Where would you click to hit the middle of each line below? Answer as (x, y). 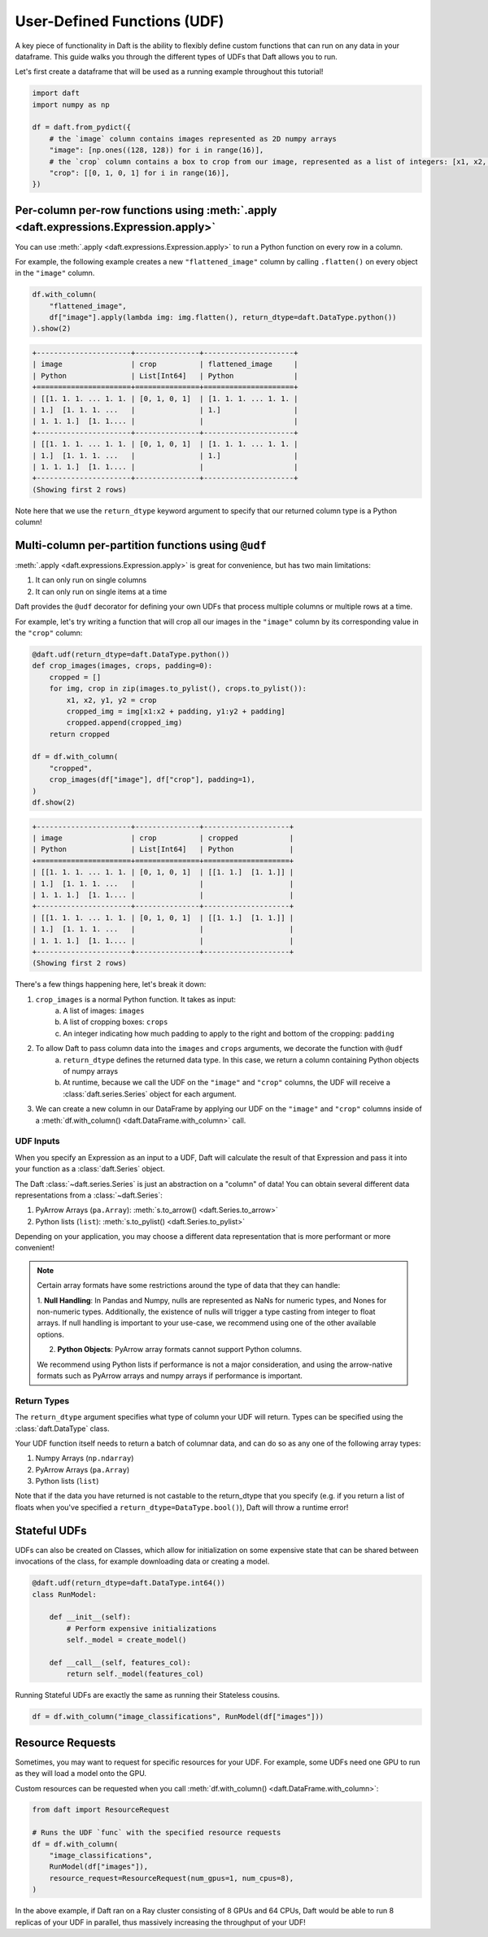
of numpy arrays (90, 1071)
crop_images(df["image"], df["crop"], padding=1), (152, 780)
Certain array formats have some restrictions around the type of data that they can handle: (189, 1285)
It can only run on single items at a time (101, 591)
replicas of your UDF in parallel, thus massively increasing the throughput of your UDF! (160, 1922)
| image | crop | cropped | (163, 838)
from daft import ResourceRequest (101, 1810)
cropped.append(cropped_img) (124, 723)
